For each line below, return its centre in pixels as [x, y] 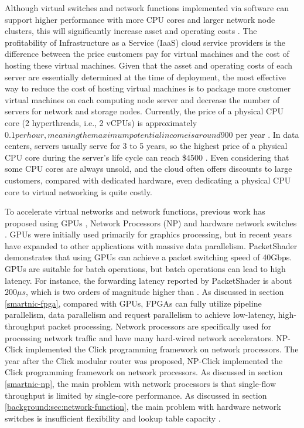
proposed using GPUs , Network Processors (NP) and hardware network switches [151, 223]
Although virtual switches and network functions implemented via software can [147, 8]
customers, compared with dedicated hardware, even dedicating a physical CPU [148, 180]
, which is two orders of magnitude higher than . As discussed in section [155, 292]
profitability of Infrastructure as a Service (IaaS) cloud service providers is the [145, 42]
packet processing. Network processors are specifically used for [160, 326]
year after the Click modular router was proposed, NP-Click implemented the [144, 360]
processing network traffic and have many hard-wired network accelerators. [139, 337]
